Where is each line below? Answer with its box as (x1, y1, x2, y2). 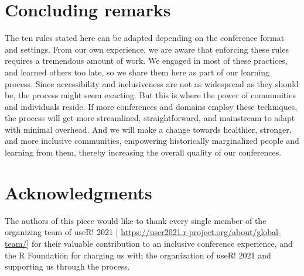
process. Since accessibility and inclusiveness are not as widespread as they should (5, 77, 299, 89)
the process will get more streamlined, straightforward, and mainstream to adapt (5, 112, 295, 124)
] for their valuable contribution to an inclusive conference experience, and (26, 237, 293, 249)
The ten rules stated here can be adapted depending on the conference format (5, 32, 285, 44)
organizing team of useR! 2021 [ (5, 226, 118, 238)
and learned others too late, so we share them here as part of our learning (5, 65, 270, 78)
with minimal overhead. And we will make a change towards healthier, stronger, (5, 123, 292, 135)
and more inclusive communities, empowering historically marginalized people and (5, 134, 299, 147)
